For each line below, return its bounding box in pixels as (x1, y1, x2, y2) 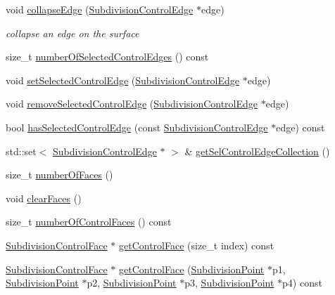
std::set (6, 143, 37, 158)
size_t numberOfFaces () (6, 167, 113, 182)
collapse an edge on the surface (6, 25, 139, 40)
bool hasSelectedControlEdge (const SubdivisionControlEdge (6, 119, 268, 134)
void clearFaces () (6, 190, 82, 205)
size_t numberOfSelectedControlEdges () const (6, 49, 209, 64)
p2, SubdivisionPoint (87, 275, 177, 290)
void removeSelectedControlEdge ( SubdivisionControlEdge (6, 96, 258, 111)
